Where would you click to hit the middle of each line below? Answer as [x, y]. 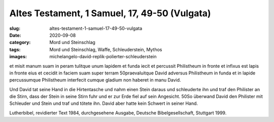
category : [20, 43]
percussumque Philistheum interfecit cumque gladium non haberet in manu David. [95, 80]
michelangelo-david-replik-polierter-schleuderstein [103, 57]
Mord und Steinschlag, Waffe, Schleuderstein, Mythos [106, 49]
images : [18, 57]
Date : [15, 35]
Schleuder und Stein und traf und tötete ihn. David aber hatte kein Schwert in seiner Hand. [104, 103]
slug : [15, 28]
